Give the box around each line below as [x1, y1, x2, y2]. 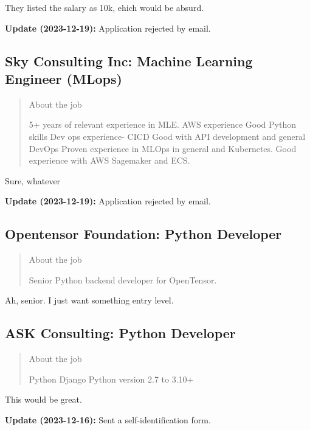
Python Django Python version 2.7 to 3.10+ [29, 372, 194, 385]
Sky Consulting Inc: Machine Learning [5, 51, 253, 70]
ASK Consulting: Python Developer [5, 324, 236, 342]
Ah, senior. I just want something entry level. [5, 294, 174, 307]
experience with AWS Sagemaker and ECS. [29, 154, 190, 167]
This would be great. [5, 393, 82, 406]
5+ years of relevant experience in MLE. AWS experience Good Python [29, 118, 297, 131]
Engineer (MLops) [5, 69, 122, 88]
